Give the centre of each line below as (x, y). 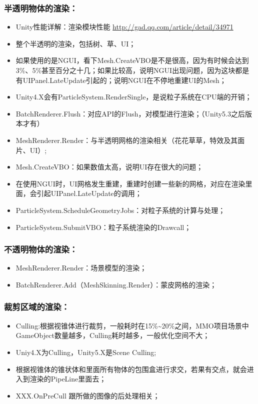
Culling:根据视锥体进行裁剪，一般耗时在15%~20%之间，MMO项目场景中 (132, 325)
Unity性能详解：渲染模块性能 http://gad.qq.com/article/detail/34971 (124, 27)
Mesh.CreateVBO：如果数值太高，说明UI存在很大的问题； (109, 167)
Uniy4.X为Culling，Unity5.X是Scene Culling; (86, 352)
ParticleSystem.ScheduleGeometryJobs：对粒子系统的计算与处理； (120, 210)
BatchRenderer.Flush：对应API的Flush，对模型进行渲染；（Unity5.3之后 (130, 113)
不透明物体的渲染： (41, 249)
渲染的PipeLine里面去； (68, 379)
